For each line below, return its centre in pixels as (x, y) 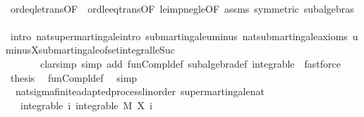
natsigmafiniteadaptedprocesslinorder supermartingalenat (140, 91)
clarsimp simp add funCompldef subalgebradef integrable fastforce (190, 63)
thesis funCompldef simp (74, 77)
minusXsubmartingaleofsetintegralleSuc (90, 50)
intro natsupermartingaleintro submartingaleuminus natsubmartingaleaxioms (179, 36)
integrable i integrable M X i (86, 105)
